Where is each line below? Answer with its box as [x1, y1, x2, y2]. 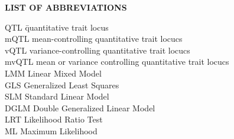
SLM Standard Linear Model [5, 90, 109, 102]
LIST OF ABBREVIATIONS [5, 1, 127, 13]
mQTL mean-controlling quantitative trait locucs [5, 32, 183, 45]
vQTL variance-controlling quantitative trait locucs [5, 44, 190, 56]
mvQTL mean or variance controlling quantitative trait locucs [5, 55, 229, 68]
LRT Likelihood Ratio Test [5, 113, 103, 125]
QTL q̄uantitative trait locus [5, 21, 109, 33]
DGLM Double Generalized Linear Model [5, 101, 155, 114]
